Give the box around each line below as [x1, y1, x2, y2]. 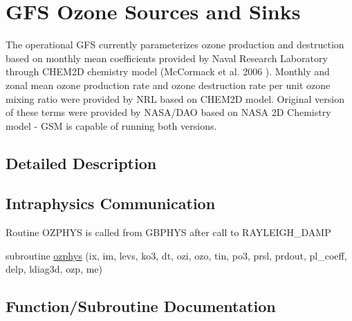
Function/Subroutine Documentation [6, 295, 276, 317]
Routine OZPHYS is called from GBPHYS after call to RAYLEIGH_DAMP [6, 225, 331, 240]
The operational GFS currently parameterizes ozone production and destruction [6, 37, 344, 52]
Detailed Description [6, 152, 157, 173]
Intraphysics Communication [6, 193, 216, 214]
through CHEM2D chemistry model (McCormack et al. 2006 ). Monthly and [6, 64, 330, 79]
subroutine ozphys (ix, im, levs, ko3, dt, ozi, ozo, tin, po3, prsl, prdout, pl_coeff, [6, 248, 347, 262]
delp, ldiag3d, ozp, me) [6, 262, 103, 276]
